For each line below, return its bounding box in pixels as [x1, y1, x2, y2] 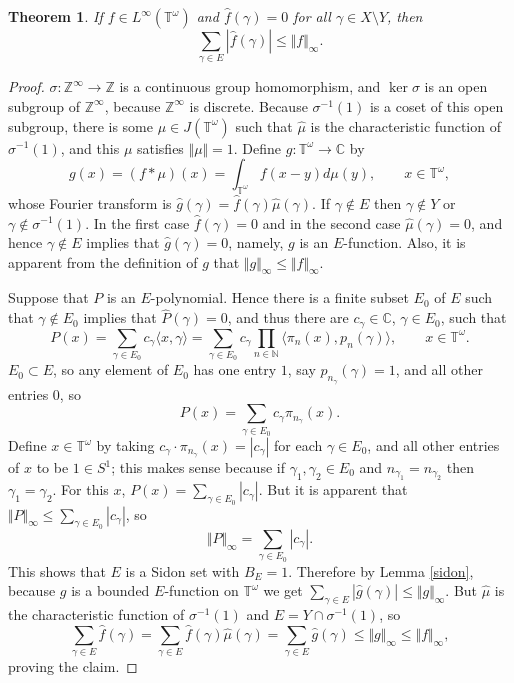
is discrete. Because [189, 95, 308, 116]
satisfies [136, 137, 184, 158]
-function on [164, 580, 239, 601]
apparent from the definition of [8, 251, 198, 272]
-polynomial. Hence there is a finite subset [150, 287, 409, 308]
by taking [96, 435, 155, 456]
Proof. [8, 76, 45, 97]
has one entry [193, 359, 277, 380]
